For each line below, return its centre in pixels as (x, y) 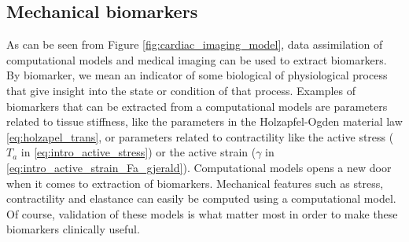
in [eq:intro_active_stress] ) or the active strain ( (138, 152)
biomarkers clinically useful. (73, 229)
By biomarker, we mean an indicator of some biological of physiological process (197, 75)
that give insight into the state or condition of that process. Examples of (181, 90)
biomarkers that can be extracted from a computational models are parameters (197, 106)
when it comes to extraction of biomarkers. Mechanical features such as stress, (195, 183)
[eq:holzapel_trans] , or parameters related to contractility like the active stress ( (200, 136)
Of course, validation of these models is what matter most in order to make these (202, 213)
